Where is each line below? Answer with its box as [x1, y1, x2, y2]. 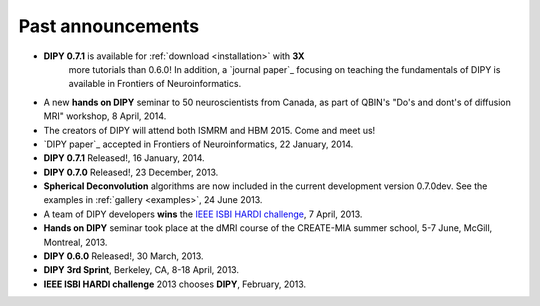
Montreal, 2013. [43, 236, 108, 248]
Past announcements [18, 15, 200, 37]
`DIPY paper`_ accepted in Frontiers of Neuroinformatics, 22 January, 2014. [43, 138, 354, 150]
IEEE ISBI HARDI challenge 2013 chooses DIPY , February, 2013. [43, 278, 307, 290]
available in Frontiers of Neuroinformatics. [68, 78, 242, 90]
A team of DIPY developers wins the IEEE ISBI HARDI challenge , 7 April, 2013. [43, 208, 363, 220]
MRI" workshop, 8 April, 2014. [43, 110, 167, 122]
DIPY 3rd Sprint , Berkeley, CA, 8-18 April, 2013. [43, 264, 240, 276]
